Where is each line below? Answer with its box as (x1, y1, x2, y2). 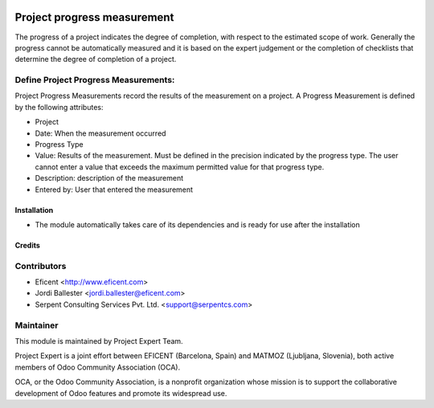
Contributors (14, 260, 67, 271)
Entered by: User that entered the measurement (35, 185, 193, 194)
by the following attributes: (14, 102, 104, 112)
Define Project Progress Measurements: (14, 75, 175, 86)
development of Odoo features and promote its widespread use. (14, 388, 227, 398)
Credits (14, 240, 40, 250)
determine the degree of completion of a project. (14, 55, 177, 64)
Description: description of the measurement (35, 173, 184, 183)
